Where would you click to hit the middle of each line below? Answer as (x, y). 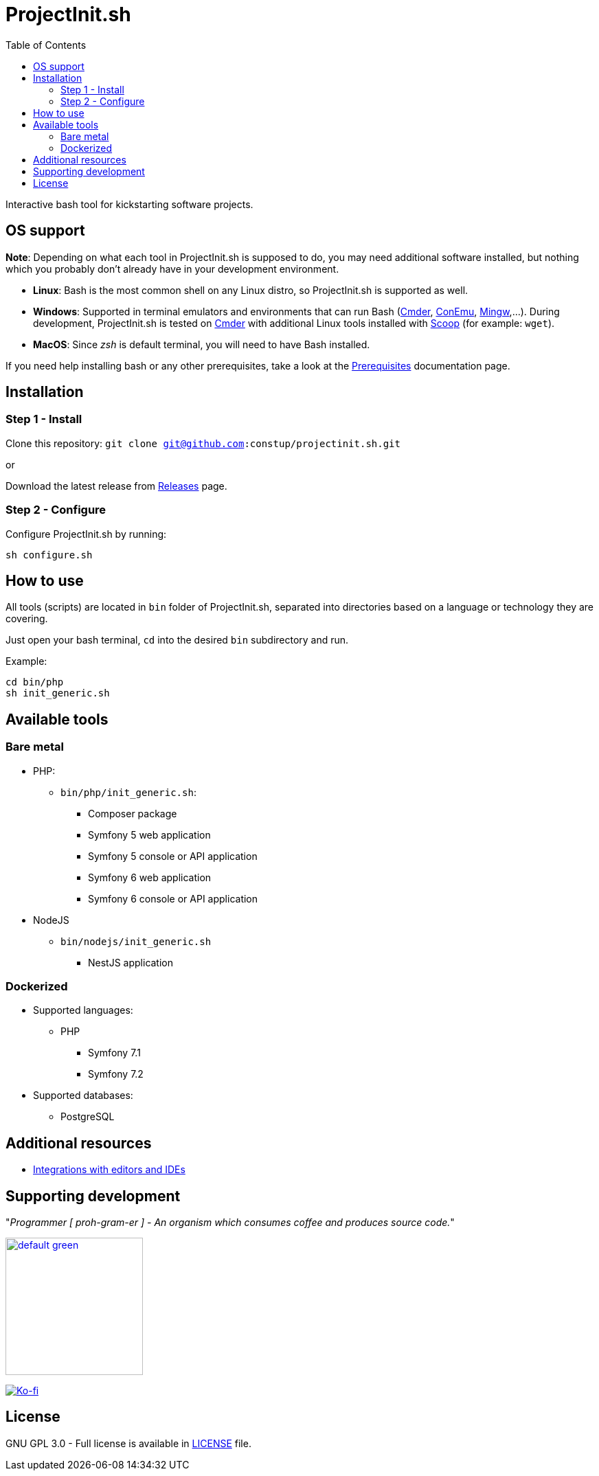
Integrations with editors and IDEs (109, 1170)
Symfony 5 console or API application (173, 856)
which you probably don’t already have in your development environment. (172, 269)
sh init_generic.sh (58, 693)
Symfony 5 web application (149, 834)
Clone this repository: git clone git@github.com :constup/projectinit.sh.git (203, 443)
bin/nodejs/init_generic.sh (136, 941)
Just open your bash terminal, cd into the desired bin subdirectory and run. (177, 640)
